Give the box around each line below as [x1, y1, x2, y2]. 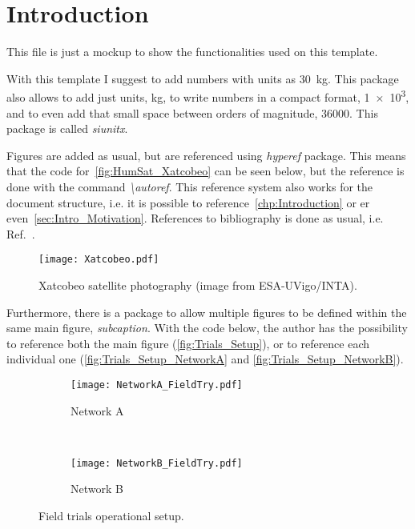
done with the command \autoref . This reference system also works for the [6, 178, 373, 194]
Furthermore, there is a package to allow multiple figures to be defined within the [6, 303, 407, 320]
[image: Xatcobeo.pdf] [38, 254, 159, 266]
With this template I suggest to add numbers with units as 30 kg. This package [6, 70, 399, 86]
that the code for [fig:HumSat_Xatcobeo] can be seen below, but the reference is [6, 162, 405, 179]
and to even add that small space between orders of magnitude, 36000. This [6, 104, 378, 121]
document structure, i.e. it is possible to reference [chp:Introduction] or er [6, 194, 370, 210]
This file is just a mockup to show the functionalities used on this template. [6, 43, 378, 60]
